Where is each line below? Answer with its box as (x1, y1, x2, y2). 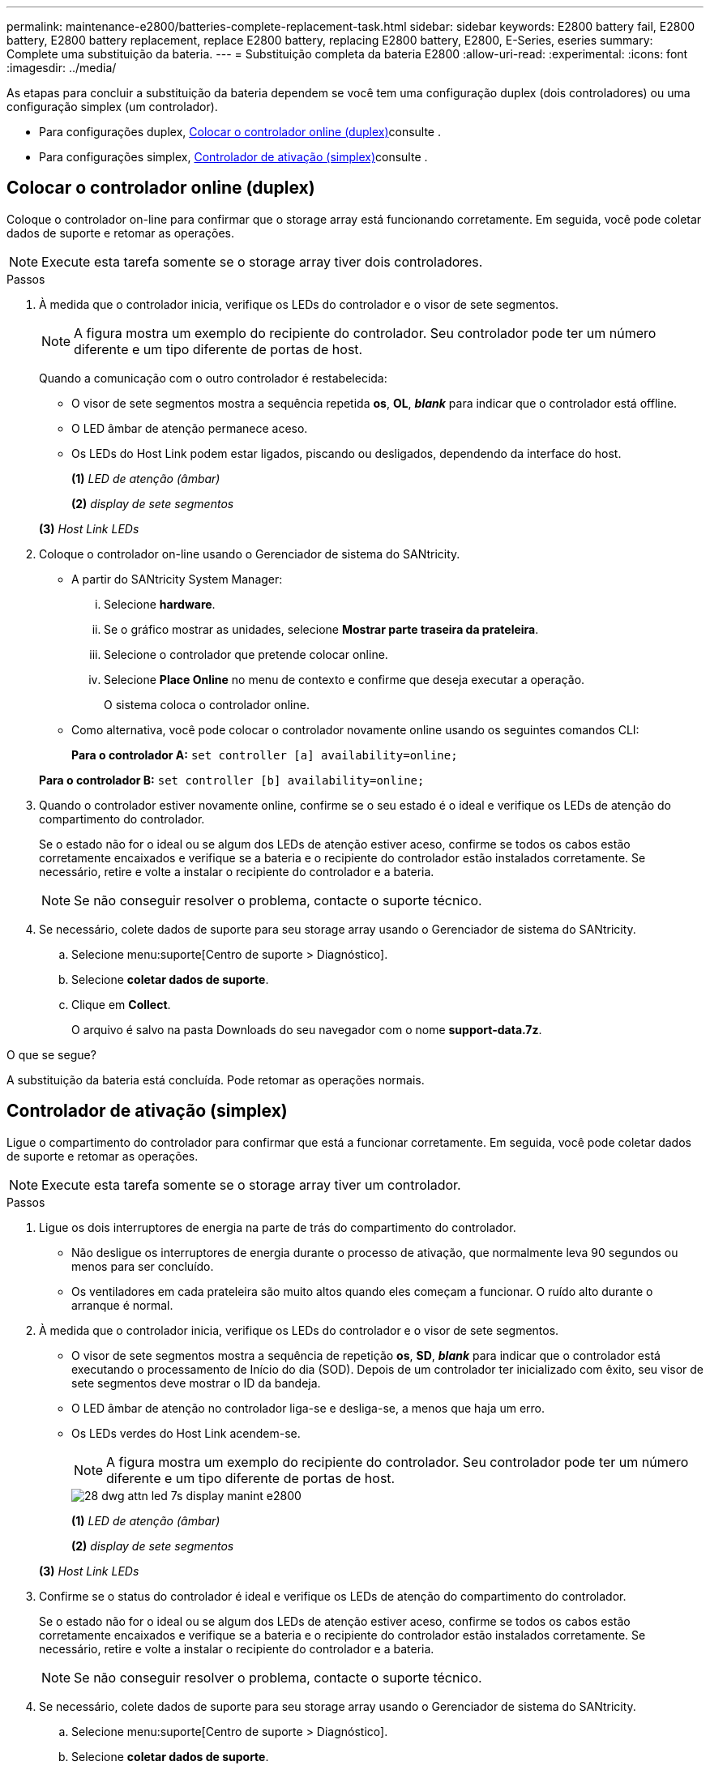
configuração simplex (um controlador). (6, 100, 218, 113)
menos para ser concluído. (71, 1259, 214, 1273)
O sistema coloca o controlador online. (104, 697, 310, 712)
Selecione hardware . (104, 596, 216, 611)
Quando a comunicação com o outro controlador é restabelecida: (39, 370, 387, 385)
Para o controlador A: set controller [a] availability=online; (71, 747, 458, 762)
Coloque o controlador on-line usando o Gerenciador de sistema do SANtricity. (39, 546, 460, 561)
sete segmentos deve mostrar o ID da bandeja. (71, 1375, 321, 1390)
